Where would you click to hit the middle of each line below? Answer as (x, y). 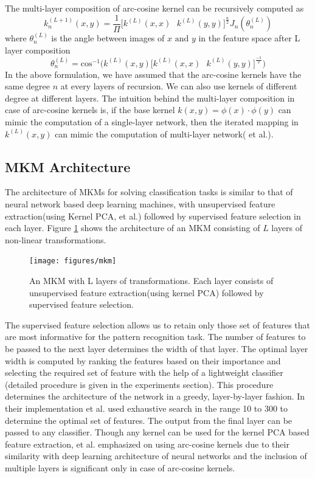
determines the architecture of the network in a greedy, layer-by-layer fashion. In (155, 396)
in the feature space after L (249, 38)
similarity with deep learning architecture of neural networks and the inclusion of (156, 456)
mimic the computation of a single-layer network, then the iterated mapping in (152, 121)
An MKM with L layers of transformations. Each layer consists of (151, 280)
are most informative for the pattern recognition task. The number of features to (155, 337)
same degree (27, 86)
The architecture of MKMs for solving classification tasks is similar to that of (149, 192)
